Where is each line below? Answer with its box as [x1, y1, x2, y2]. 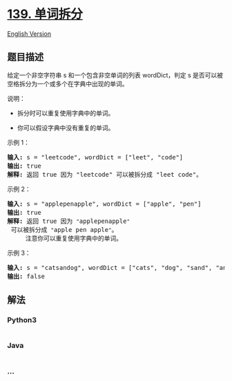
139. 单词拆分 [7, 6, 83, 22]
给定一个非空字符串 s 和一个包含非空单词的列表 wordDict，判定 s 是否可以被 [7, 70, 223, 79]
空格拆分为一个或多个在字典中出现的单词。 [7, 79, 128, 88]
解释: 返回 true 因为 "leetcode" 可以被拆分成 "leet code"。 [7, 170, 202, 178]
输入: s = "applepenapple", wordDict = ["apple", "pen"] [7, 199, 202, 208]
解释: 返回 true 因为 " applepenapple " [7, 217, 130, 225]
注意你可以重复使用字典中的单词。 [25, 234, 123, 242]
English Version [7, 29, 52, 38]
